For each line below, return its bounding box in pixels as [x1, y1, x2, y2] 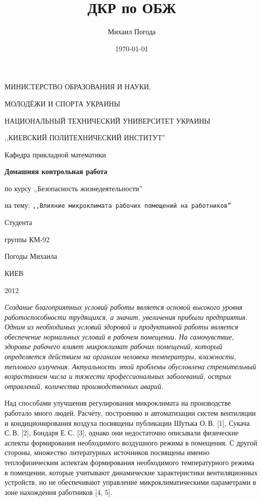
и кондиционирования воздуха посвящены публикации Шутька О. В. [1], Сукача [5, 417, 250, 428]
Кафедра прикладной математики [5, 149, 106, 159]
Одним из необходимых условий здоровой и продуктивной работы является [5, 321, 238, 332]
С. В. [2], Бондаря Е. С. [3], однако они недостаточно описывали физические [5, 427, 239, 438]
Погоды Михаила [5, 251, 57, 261]
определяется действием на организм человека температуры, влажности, [5, 351, 236, 362]
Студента [5, 217, 32, 228]
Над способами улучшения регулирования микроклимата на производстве [5, 398, 231, 408]
